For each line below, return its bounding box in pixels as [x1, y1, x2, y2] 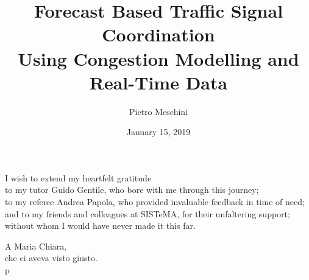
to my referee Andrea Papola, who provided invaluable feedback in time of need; [5, 195, 305, 208]
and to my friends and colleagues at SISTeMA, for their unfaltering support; [5, 207, 290, 220]
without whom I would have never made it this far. [5, 219, 196, 232]
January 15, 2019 [126, 125, 191, 138]
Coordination [102, 22, 215, 47]
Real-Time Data [89, 69, 228, 94]
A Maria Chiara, [5, 239, 67, 252]
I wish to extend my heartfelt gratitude [5, 171, 152, 184]
